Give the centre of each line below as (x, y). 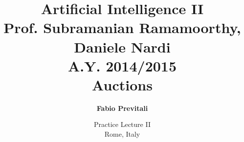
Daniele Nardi (122, 46)
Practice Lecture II (122, 124)
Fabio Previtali (122, 108)
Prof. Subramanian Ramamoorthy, (122, 27)
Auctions (122, 84)
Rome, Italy (122, 134)
